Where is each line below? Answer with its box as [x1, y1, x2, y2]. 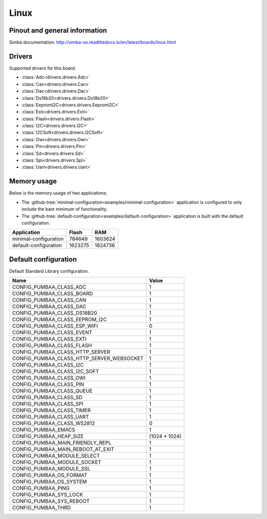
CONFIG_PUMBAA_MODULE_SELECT [12, 452, 100, 459]
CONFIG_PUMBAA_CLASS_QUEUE [12, 388, 93, 394]
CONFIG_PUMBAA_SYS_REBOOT [12, 498, 90, 505]
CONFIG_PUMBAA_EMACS [12, 427, 75, 433]
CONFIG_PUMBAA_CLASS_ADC [12, 284, 87, 291]
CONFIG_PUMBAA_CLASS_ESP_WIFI [12, 323, 98, 330]
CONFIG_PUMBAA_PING [12, 485, 70, 492]
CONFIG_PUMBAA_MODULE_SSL [12, 465, 91, 472]
